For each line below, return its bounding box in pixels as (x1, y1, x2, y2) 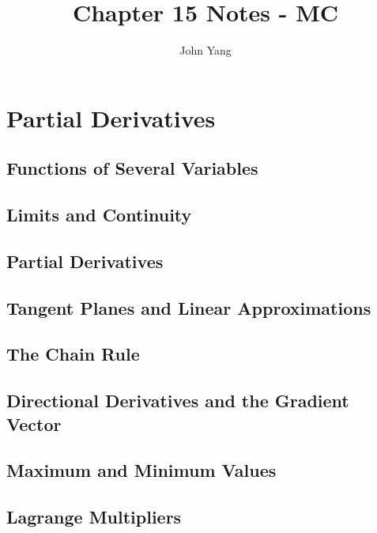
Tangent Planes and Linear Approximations (6, 295, 371, 319)
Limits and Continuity (6, 202, 192, 227)
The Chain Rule (6, 342, 140, 366)
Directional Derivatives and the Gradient (6, 388, 349, 413)
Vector (6, 411, 62, 436)
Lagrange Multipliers (6, 505, 182, 529)
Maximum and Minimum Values (6, 458, 277, 482)
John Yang (179, 42, 232, 59)
